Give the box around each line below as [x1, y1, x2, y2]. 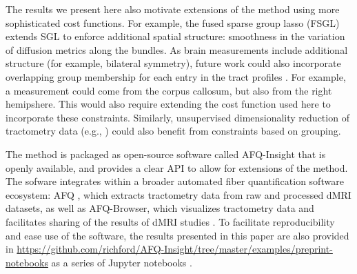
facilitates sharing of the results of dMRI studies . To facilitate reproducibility [6, 214, 335, 228]
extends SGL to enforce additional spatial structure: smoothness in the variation [6, 29, 345, 43]
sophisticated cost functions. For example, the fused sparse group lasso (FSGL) [6, 15, 340, 30]
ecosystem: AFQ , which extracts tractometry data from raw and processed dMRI [6, 187, 351, 202]
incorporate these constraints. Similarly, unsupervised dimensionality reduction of [6, 110, 349, 124]
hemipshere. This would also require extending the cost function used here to [6, 97, 331, 111]
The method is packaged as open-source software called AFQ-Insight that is [6, 146, 326, 161]
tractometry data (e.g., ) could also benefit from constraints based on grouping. [6, 124, 341, 138]
